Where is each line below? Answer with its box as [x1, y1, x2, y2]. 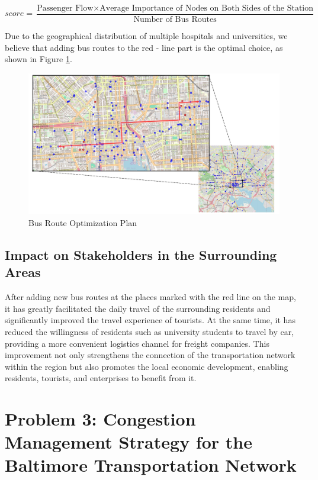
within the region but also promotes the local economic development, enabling [5, 360, 288, 372]
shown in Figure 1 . [5, 53, 72, 65]
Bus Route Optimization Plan [28, 216, 137, 228]
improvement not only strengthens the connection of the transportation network [5, 349, 295, 361]
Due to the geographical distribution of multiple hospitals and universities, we [5, 30, 288, 42]
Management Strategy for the [5, 430, 252, 454]
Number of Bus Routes [133, 15, 217, 24]
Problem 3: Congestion [5, 407, 196, 431]
